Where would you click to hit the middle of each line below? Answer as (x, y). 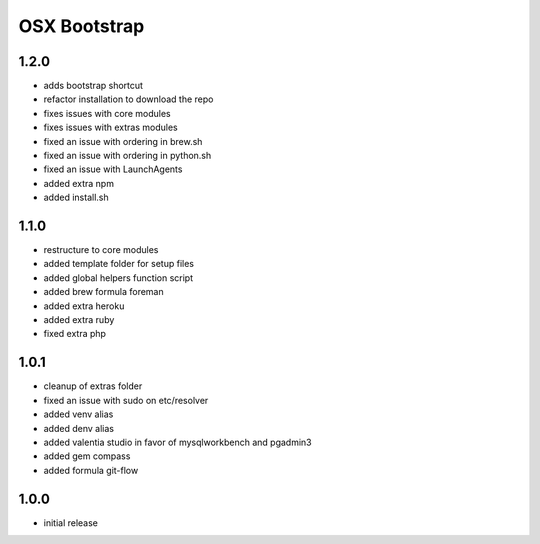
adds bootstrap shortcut (93, 86)
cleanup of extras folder (93, 386)
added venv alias (78, 414)
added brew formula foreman (103, 292)
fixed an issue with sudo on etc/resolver (126, 400)
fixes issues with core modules (107, 113)
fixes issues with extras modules (111, 127)
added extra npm (79, 183)
